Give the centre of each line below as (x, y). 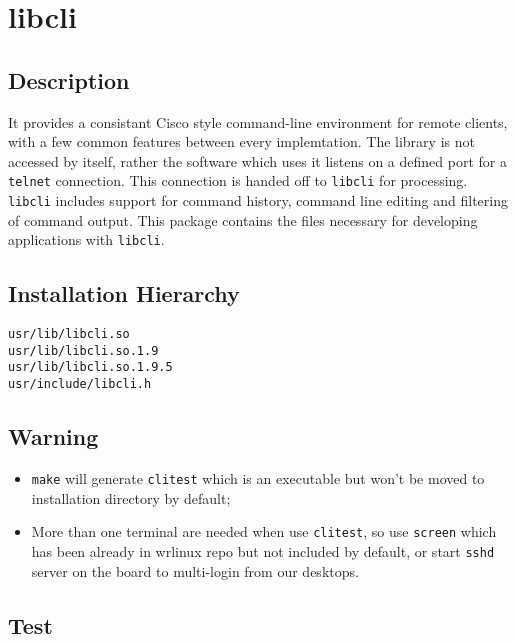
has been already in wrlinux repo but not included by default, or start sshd (263, 550)
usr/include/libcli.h (80, 384)
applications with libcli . (86, 239)
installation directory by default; (131, 497)
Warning (53, 436)
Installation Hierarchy (124, 293)
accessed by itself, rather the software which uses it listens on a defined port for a (257, 160)
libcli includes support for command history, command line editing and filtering (258, 200)
